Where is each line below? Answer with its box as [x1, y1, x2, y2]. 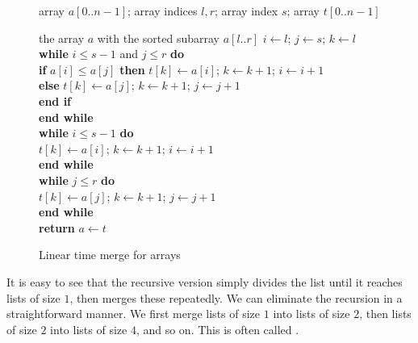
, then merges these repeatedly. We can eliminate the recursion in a [69, 289, 403, 306]
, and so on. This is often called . [136, 320, 299, 337]
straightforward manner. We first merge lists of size [6, 305, 261, 322]
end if [39, 92, 72, 109]
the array [39, 29, 85, 46]
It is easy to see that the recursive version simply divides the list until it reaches [6, 273, 403, 290]
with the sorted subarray [97, 29, 219, 46]
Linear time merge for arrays [39, 246, 181, 263]
